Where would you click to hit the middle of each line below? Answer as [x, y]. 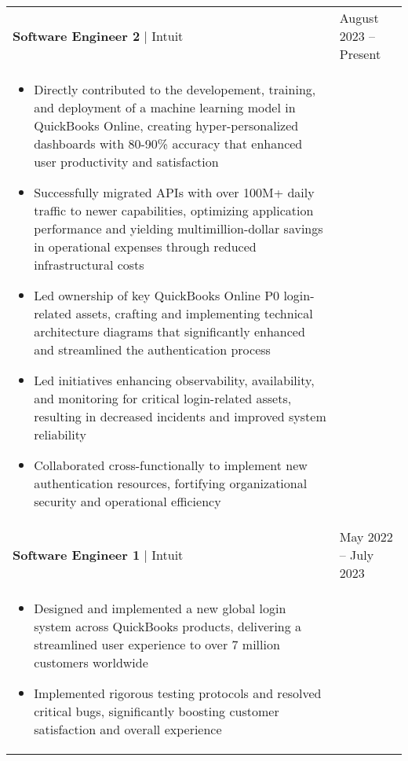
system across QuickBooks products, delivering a [168, 626]
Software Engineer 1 [76, 555]
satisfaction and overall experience [128, 729]
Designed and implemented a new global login [160, 608]
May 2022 [366, 537]
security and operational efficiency [127, 501]
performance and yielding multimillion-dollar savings [178, 228]
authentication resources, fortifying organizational [171, 483]
